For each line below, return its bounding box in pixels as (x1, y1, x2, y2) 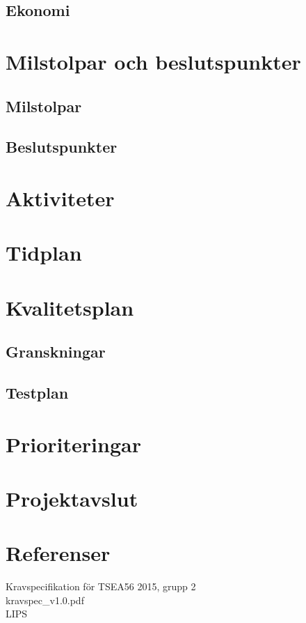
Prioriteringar (6, 429, 141, 458)
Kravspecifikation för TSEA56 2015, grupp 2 (6, 579, 196, 594)
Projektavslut (6, 484, 138, 512)
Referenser (6, 539, 111, 567)
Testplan (6, 382, 69, 403)
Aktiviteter (6, 183, 115, 212)
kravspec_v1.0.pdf (6, 592, 84, 607)
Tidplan (6, 238, 82, 267)
